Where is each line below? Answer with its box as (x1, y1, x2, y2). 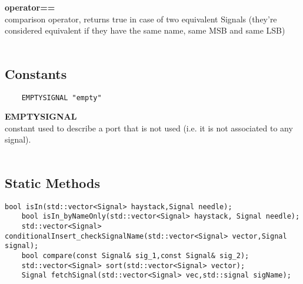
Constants (5, 64, 67, 82)
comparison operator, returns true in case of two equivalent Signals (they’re (5, 12, 277, 25)
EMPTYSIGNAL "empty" (21, 93, 102, 102)
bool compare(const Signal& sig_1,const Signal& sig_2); (21, 252, 249, 260)
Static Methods (5, 174, 100, 191)
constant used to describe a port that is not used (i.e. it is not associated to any (5, 121, 293, 134)
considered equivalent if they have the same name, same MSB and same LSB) (5, 24, 285, 37)
